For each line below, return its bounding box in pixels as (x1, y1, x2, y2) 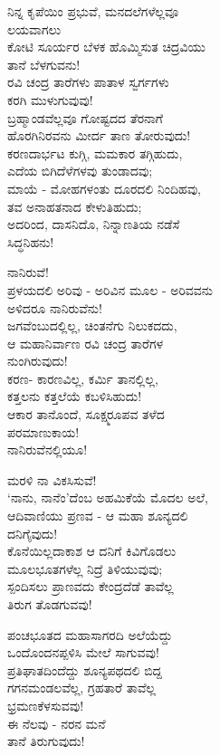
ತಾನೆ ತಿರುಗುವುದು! (7, 731, 85, 750)
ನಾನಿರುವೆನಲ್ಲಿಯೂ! (7, 440, 88, 459)
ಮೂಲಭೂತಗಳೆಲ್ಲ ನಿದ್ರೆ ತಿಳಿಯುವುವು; (7, 559, 163, 578)
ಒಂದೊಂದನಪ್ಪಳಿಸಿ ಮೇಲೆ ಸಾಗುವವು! (7, 643, 159, 662)
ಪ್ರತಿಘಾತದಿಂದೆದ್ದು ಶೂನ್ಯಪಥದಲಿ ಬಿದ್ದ (7, 660, 162, 679)
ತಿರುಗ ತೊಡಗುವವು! (7, 595, 92, 613)
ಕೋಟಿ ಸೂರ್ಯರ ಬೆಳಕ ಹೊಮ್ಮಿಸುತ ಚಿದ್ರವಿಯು (7, 37, 206, 56)
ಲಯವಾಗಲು (7, 19, 62, 38)
